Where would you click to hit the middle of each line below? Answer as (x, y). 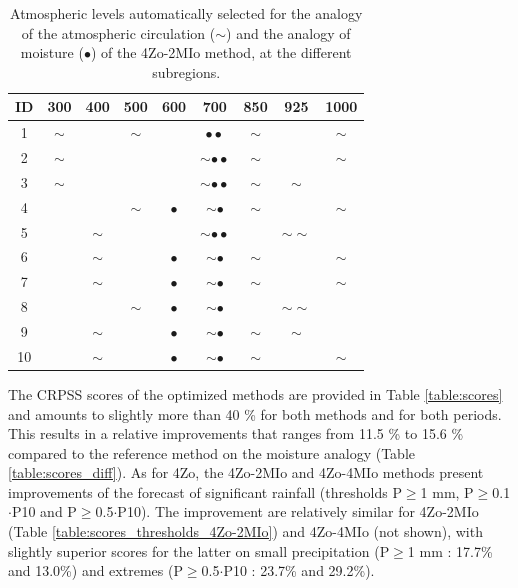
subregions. (186, 71)
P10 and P (44, 511)
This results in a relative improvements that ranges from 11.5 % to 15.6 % (236, 433)
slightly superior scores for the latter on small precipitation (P (199, 550)
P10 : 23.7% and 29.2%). (299, 570)
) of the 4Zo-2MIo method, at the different (221, 52)
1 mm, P (447, 491)
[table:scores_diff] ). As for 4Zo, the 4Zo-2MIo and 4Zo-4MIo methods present (246, 472)
